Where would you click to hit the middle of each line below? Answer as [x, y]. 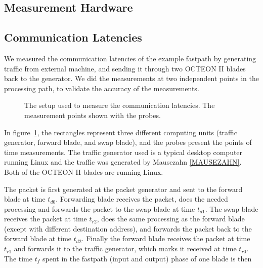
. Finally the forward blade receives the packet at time [166, 238]
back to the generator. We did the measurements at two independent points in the [131, 78]
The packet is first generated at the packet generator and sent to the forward [123, 189]
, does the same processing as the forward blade [171, 219]
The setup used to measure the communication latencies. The [120, 105]
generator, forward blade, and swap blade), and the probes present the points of [128, 142]
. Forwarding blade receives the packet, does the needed [142, 199]
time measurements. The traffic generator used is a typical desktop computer [123, 152]
